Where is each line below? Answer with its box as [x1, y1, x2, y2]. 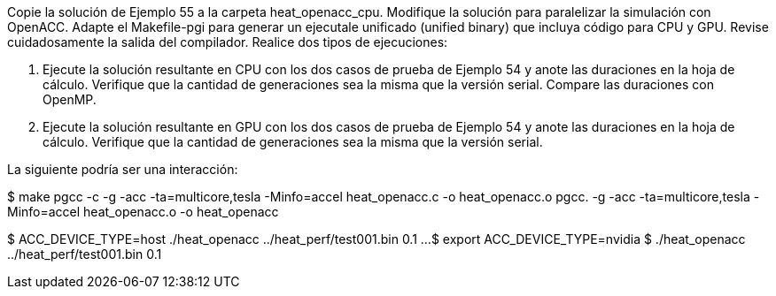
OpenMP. [43, 92, 97, 107]
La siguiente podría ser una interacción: [7, 162, 238, 177]
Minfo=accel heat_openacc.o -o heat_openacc [7, 204, 279, 219]
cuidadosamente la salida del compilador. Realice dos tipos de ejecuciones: [7, 34, 448, 49]
